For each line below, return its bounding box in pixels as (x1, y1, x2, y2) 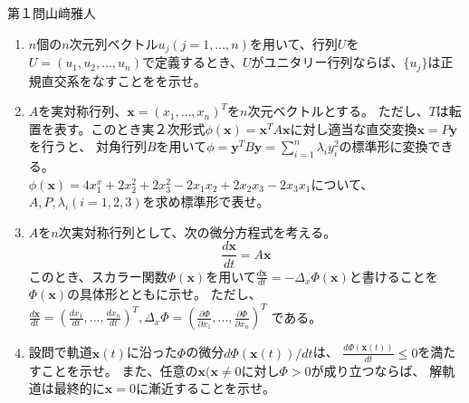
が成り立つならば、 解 (311, 360, 443, 379)
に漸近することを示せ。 (135, 379, 275, 398)
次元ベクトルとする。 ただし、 (247, 101, 429, 120)
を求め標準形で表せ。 (142, 192, 270, 211)
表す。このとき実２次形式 (53, 119, 206, 138)
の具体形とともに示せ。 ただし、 (67, 284, 262, 303)
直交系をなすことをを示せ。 (41, 71, 206, 90)
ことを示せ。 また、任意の (41, 360, 198, 379)
